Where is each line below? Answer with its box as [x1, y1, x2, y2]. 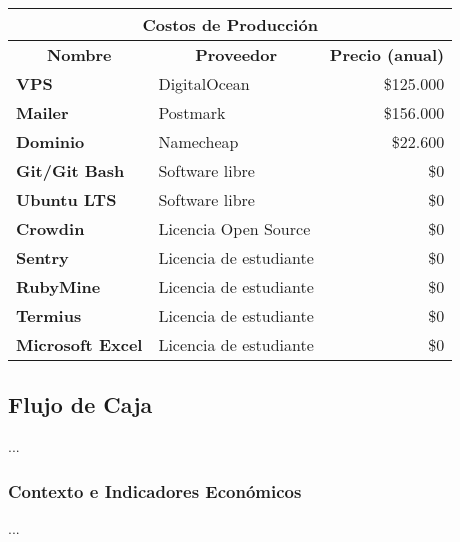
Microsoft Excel [16, 333, 143, 356]
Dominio [16, 130, 85, 153]
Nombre [46, 43, 112, 66]
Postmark [158, 101, 226, 124]
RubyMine [16, 275, 101, 298]
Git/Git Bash [16, 159, 125, 182]
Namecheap [158, 130, 239, 153]
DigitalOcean [158, 72, 250, 95]
